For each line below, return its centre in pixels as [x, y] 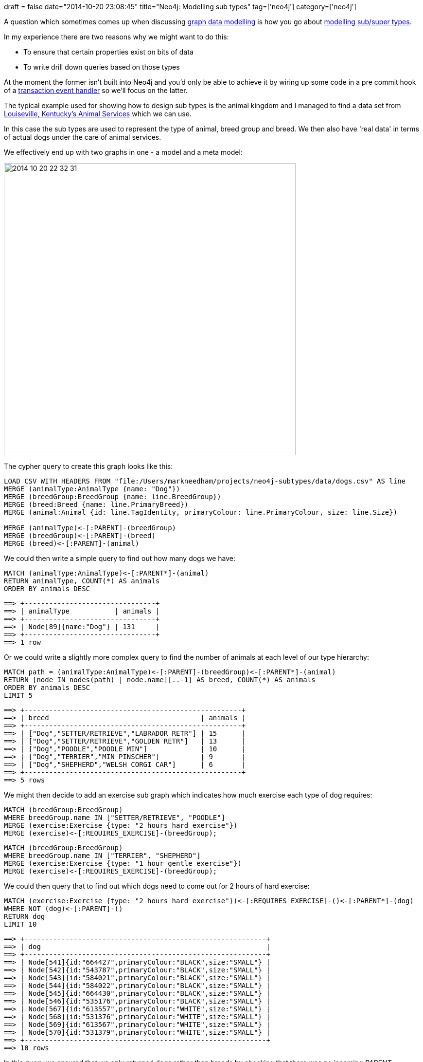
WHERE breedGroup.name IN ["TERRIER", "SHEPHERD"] [102, 856]
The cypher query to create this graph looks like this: [88, 466]
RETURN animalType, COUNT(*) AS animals [82, 581]
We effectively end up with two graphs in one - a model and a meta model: [123, 152]
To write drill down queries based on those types [102, 67]
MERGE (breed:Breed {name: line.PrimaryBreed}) [96, 504]
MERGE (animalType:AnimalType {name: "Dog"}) [92, 489]
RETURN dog [25, 916]
